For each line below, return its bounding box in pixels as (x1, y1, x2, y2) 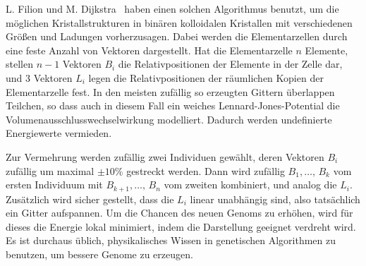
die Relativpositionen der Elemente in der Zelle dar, (118, 56, 343, 71)
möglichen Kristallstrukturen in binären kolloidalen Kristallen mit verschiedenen (6, 15, 353, 30)
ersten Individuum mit (6, 177, 103, 192)
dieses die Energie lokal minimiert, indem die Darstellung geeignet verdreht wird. (6, 219, 356, 234)
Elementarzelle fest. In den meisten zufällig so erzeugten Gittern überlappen (6, 84, 335, 99)
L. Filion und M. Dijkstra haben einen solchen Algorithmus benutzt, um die (6, 1, 339, 16)
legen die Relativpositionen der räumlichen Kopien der (88, 70, 324, 85)
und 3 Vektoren (6, 70, 73, 85)
